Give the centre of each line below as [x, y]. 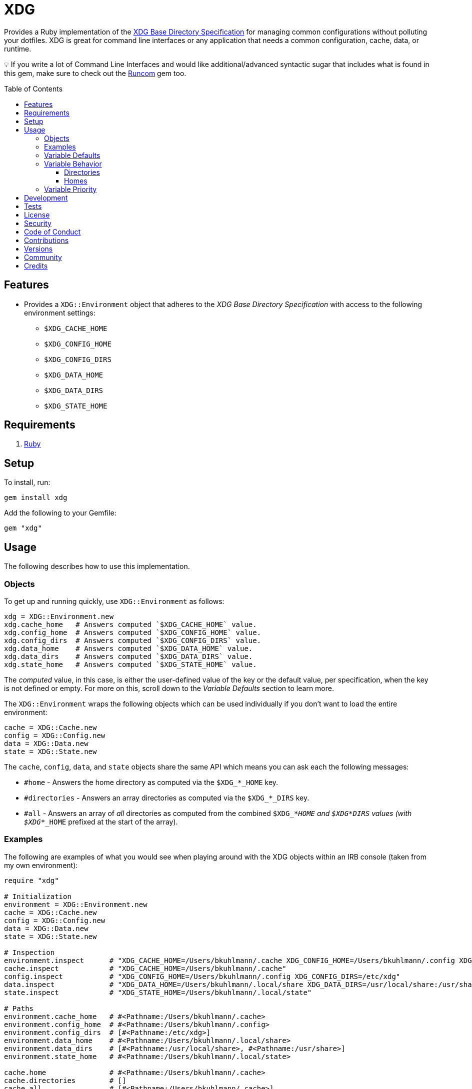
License [37, 214]
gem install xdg [36, 498]
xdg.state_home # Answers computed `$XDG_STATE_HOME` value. [130, 664]
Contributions [46, 240]
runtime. [18, 48]
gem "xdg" [23, 528]
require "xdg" [31, 880]
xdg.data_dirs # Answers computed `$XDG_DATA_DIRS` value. [128, 656]
